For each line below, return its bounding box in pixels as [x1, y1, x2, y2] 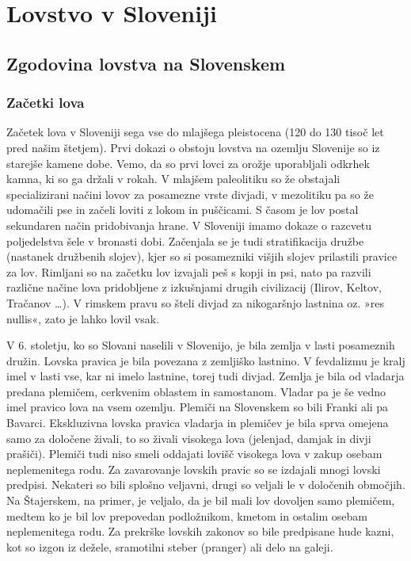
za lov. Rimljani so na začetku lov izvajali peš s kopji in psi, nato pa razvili [6, 263, 371, 280]
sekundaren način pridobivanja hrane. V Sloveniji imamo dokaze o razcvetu [6, 216, 372, 233]
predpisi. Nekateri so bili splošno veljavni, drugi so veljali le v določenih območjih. [6, 476, 405, 493]
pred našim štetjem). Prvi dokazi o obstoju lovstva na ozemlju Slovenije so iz [6, 139, 380, 155]
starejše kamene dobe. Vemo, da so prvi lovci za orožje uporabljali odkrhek [6, 155, 370, 171]
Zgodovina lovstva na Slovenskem [6, 51, 286, 75]
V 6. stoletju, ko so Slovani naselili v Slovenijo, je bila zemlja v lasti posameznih [6, 337, 395, 353]
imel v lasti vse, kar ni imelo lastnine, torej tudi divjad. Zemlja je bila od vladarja [6, 368, 405, 384]
